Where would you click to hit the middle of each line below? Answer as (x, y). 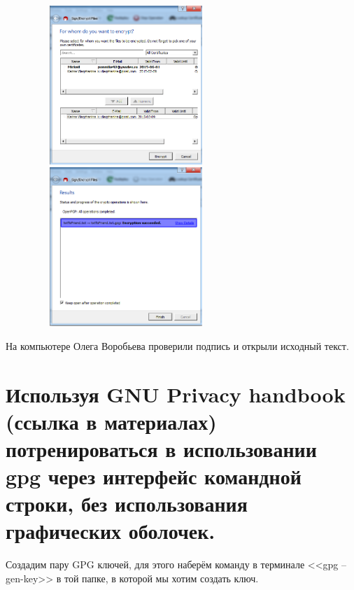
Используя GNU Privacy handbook (176, 394)
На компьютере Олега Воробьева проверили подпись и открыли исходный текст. (177, 345)
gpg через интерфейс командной (154, 476)
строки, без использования (127, 504)
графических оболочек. (111, 531)
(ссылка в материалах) (111, 421)
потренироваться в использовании (161, 448)
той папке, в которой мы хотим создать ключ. (161, 578)
